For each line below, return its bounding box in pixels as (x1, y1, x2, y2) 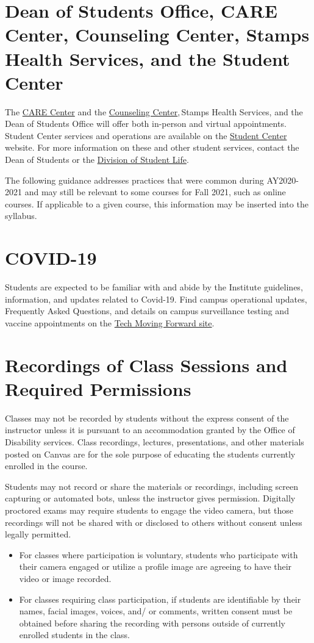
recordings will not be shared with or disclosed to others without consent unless (5, 515, 302, 528)
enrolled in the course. (5, 459, 88, 472)
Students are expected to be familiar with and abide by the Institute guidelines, (5, 281, 303, 293)
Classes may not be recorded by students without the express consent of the (5, 411, 289, 424)
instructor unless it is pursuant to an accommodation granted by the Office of (5, 423, 295, 436)
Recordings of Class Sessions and (5, 352, 288, 377)
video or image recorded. (19, 572, 112, 584)
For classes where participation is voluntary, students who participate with (19, 548, 298, 561)
